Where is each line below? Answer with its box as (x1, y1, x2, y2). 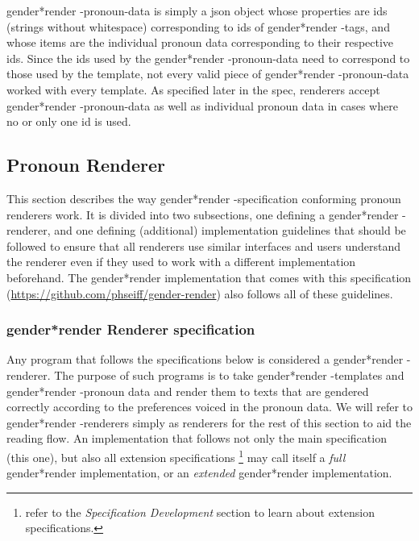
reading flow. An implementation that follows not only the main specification (6, 430, 387, 447)
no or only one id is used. (6, 113, 131, 130)
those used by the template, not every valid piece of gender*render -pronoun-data (6, 65, 409, 82)
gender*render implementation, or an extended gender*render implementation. (6, 464, 392, 481)
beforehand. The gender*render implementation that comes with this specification (6, 268, 412, 285)
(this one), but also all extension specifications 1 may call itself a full (6, 446, 346, 465)
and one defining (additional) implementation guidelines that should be (54, 222, 406, 239)
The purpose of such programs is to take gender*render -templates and (54, 366, 404, 383)
